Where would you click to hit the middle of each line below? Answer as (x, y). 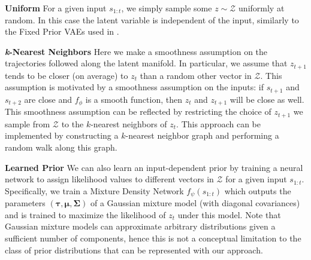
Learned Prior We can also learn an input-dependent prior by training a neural (154, 167)
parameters (25, 203)
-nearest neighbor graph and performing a (202, 135)
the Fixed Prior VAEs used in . (62, 31)
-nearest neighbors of (129, 123)
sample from (28, 123)
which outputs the (258, 190)
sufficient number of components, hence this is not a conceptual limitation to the (153, 238)
